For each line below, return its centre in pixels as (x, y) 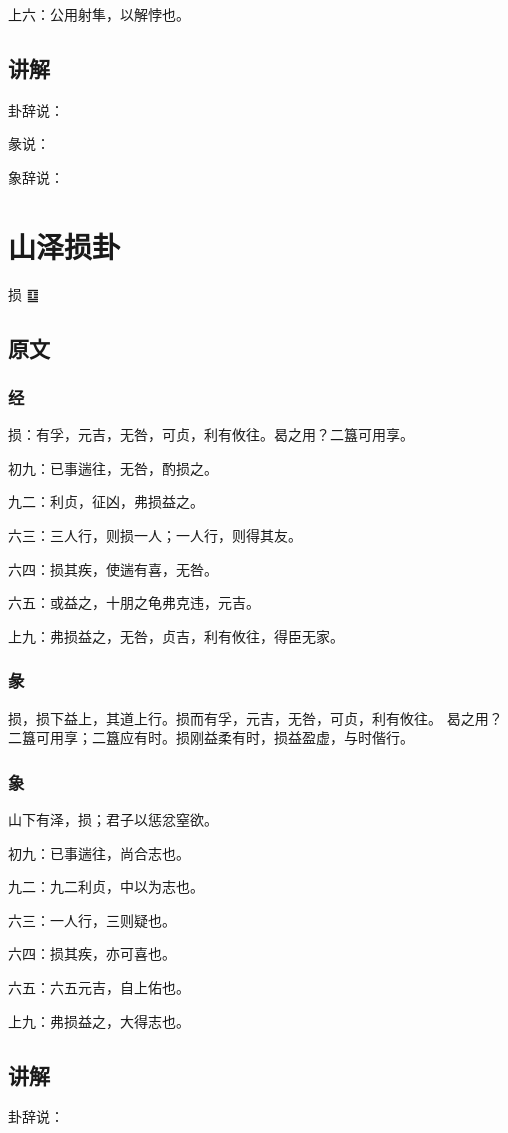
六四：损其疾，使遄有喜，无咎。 (113, 568)
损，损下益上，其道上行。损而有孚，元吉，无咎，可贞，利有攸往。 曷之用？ (255, 717)
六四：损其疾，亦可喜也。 (92, 953)
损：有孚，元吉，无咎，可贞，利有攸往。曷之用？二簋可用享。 (211, 434)
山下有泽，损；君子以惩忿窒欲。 (113, 819)
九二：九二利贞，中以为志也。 (106, 886)
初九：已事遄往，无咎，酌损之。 (113, 467)
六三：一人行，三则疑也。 (92, 919)
